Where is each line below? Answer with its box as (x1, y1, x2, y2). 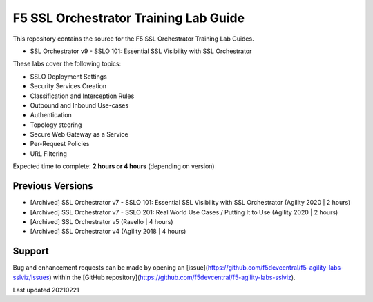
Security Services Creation (30, 82, 107, 90)
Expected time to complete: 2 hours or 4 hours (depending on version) (12, 162, 215, 170)
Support (12, 245, 49, 257)
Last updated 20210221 (12, 286, 79, 294)
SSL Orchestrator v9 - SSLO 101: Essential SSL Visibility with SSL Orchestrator (30, 47, 252, 55)
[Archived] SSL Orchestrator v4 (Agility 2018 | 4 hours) (30, 228, 186, 236)
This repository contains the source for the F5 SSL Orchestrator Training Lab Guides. (12, 34, 255, 43)
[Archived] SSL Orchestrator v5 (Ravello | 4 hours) (30, 217, 173, 225)
